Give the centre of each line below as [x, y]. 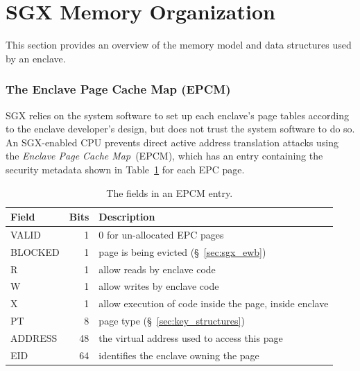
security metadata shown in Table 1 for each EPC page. [125, 169]
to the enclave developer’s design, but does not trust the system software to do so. [180, 129]
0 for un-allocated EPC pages [161, 234]
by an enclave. [36, 58]
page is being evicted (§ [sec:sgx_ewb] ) [182, 251]
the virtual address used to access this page [191, 338]
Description [127, 217]
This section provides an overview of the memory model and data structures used [179, 45]
